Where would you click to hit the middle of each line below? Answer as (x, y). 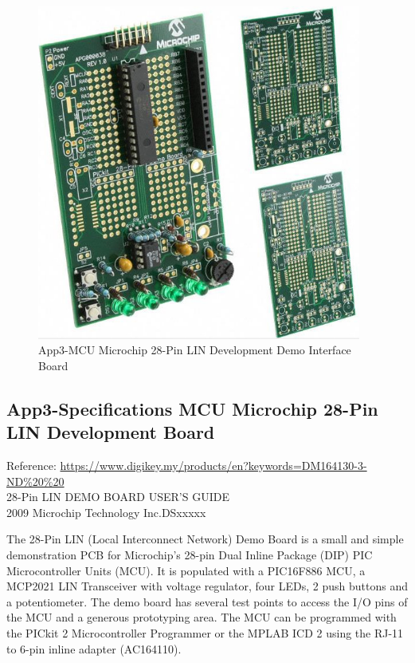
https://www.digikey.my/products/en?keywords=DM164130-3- (213, 465)
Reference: (31, 465)
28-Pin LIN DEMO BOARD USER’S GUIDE (118, 497)
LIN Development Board (111, 432)
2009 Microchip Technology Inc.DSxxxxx (106, 512)
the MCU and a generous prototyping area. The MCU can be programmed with (202, 617)
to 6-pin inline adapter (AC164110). (94, 648)
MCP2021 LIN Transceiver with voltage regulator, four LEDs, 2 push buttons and (207, 586)
